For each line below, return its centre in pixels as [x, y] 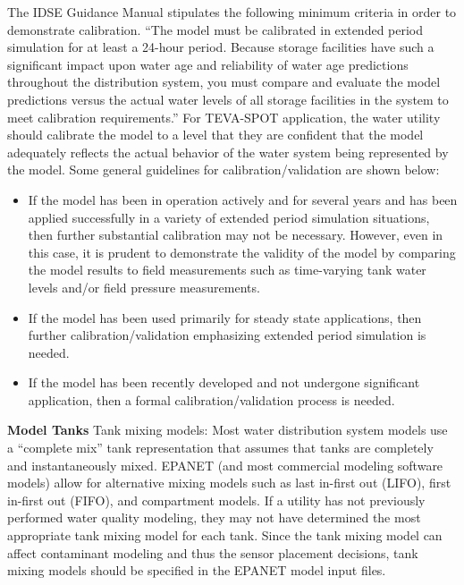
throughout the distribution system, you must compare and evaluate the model [224, 82]
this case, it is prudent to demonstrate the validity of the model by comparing [242, 252]
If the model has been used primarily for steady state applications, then [225, 317]
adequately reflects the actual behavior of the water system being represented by [228, 152]
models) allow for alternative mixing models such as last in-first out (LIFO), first [229, 483]
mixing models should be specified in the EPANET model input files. [197, 570]
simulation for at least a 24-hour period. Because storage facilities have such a [221, 47]
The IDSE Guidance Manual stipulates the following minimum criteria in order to [232, 12]
